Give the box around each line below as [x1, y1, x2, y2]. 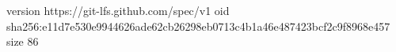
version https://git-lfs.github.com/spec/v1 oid [6, 2, 230, 18]
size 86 [6, 33, 39, 50]
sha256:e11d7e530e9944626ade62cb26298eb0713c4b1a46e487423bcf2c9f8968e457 [6, 17, 390, 34]
